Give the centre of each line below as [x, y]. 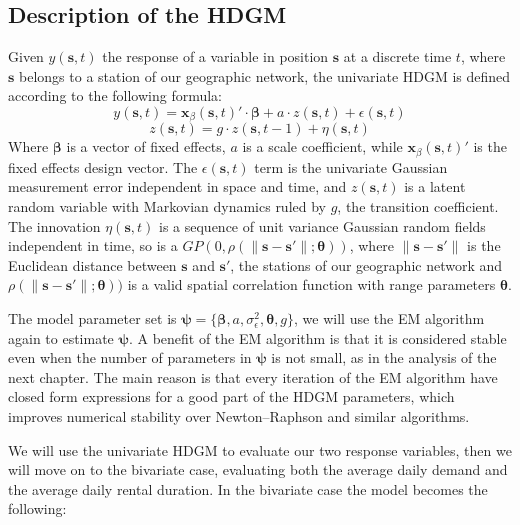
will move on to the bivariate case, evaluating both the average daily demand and [258, 469]
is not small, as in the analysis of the [384, 357]
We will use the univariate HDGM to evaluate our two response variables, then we [260, 449]
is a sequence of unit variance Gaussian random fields [322, 225]
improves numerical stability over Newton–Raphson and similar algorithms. [239, 416]
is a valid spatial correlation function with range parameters [311, 284]
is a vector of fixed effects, [146, 146]
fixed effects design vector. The [103, 166]
